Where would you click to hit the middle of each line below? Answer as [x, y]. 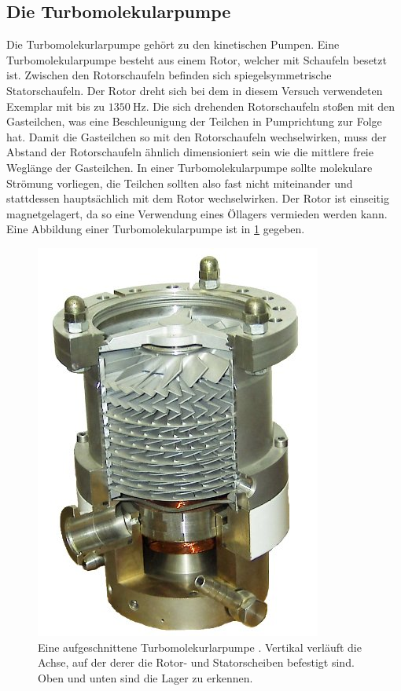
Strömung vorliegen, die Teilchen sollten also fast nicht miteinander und [180, 183]
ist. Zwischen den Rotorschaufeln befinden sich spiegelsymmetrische [169, 75]
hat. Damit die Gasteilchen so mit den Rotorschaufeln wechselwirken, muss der [197, 136]
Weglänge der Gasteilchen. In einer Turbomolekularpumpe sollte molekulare [189, 167]
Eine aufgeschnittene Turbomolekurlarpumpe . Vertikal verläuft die [200, 647]
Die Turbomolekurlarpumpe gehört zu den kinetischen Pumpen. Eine [173, 44]
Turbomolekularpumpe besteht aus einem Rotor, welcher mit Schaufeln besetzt [197, 59]
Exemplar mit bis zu [56, 106]
